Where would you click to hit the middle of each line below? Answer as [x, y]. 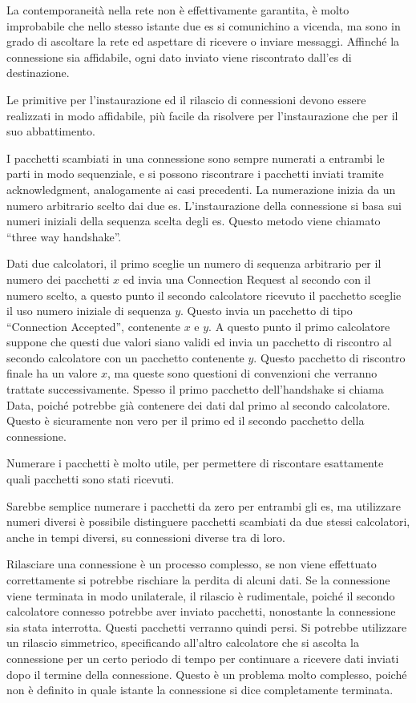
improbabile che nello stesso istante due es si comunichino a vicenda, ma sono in [204, 25]
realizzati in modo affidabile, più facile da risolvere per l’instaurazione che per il [202, 115]
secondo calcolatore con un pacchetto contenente [125, 357]
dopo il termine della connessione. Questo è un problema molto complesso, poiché [207, 674]
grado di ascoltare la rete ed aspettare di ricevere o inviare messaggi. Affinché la [203, 41]
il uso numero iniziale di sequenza [89, 311]
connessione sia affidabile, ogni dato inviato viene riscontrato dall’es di [179, 57]
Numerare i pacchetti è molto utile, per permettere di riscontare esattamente [195, 463]
